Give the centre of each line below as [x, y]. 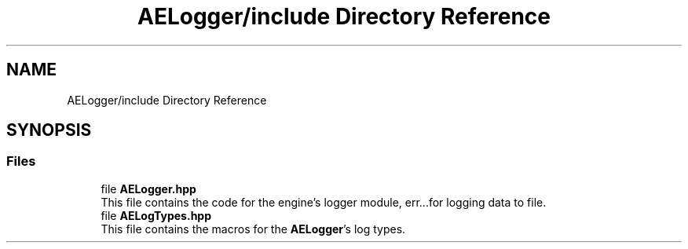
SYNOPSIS [49, 130]
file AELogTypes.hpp [156, 215]
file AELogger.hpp [148, 189]
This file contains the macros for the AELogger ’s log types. [253, 229]
